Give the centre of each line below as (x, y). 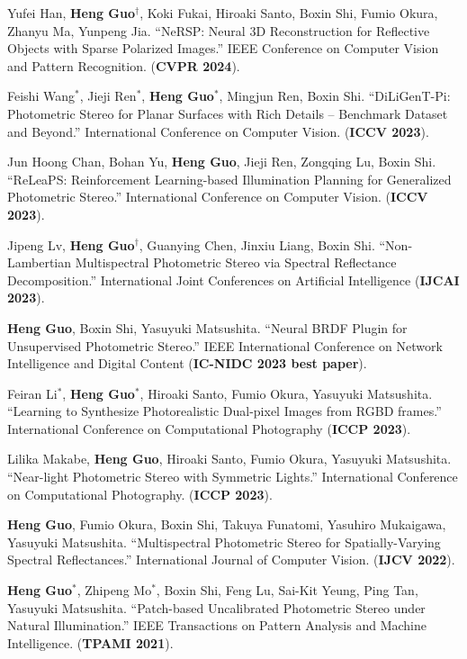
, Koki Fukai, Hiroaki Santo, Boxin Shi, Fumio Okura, (289, 13)
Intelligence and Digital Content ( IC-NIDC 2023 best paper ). (187, 363)
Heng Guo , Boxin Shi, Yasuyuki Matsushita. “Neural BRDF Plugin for (207, 327)
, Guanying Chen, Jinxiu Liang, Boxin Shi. (257, 244)
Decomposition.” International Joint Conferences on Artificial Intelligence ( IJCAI (233, 280)
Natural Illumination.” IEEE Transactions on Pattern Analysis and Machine (217, 625)
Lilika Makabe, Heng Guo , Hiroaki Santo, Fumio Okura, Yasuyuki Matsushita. (229, 459)
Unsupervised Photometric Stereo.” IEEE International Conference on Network (225, 345)
